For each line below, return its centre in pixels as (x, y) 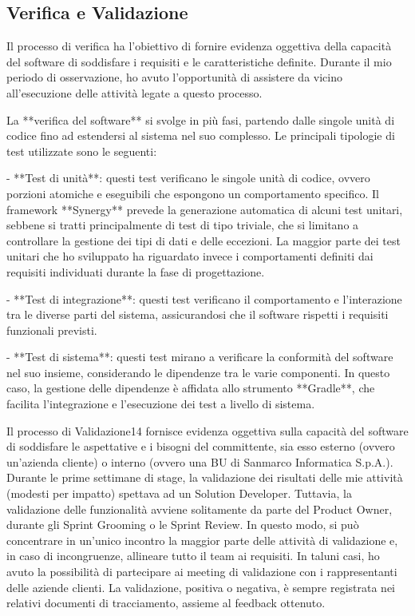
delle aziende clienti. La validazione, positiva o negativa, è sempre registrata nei (201, 587)
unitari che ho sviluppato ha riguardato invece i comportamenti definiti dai (190, 256)
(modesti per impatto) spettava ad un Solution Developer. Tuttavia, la (179, 493)
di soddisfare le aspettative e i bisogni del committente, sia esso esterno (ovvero (201, 446)
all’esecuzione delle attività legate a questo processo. (134, 92)
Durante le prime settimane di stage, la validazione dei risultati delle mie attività (205, 477)
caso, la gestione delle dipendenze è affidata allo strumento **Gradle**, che (191, 388)
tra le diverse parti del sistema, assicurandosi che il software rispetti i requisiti (198, 314)
